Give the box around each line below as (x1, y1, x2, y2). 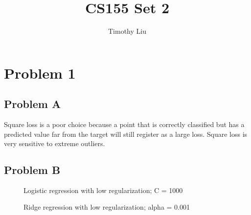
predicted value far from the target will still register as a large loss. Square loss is (4, 129, 248, 139)
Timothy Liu (108, 26, 146, 36)
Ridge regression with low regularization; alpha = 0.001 (23, 201, 190, 212)
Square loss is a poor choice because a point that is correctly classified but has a (4, 119, 245, 129)
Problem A (4, 96, 61, 111)
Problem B (4, 162, 61, 177)
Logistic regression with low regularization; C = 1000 (23, 185, 183, 195)
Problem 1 (4, 63, 76, 83)
